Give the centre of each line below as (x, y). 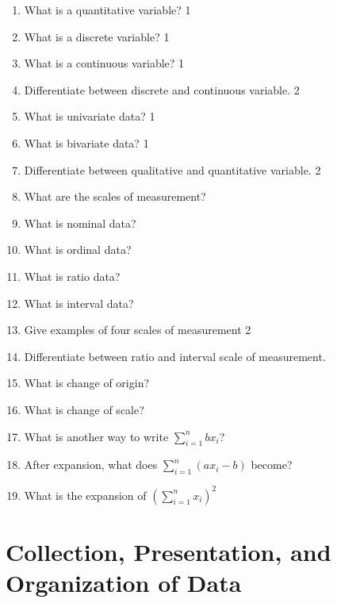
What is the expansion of (85, 495)
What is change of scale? (84, 409)
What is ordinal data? (78, 250)
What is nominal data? (80, 223)
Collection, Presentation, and (168, 551)
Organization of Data (124, 582)
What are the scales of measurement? (115, 196)
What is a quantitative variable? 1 (107, 10)
